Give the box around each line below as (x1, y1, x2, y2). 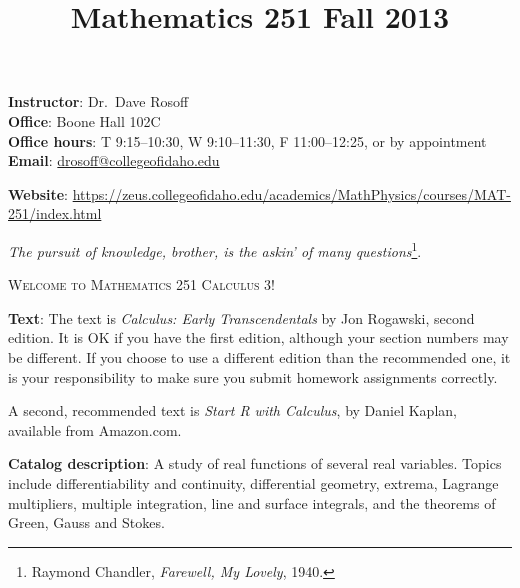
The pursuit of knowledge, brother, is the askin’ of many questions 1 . (8, 237, 422, 261)
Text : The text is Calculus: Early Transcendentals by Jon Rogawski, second (8, 307, 475, 328)
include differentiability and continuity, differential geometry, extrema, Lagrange (8, 472, 499, 493)
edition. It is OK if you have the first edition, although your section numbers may (8, 327, 509, 348)
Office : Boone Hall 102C (8, 110, 161, 131)
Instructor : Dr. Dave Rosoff (8, 91, 189, 112)
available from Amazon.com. (8, 419, 182, 440)
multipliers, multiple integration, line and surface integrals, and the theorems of (8, 492, 496, 513)
